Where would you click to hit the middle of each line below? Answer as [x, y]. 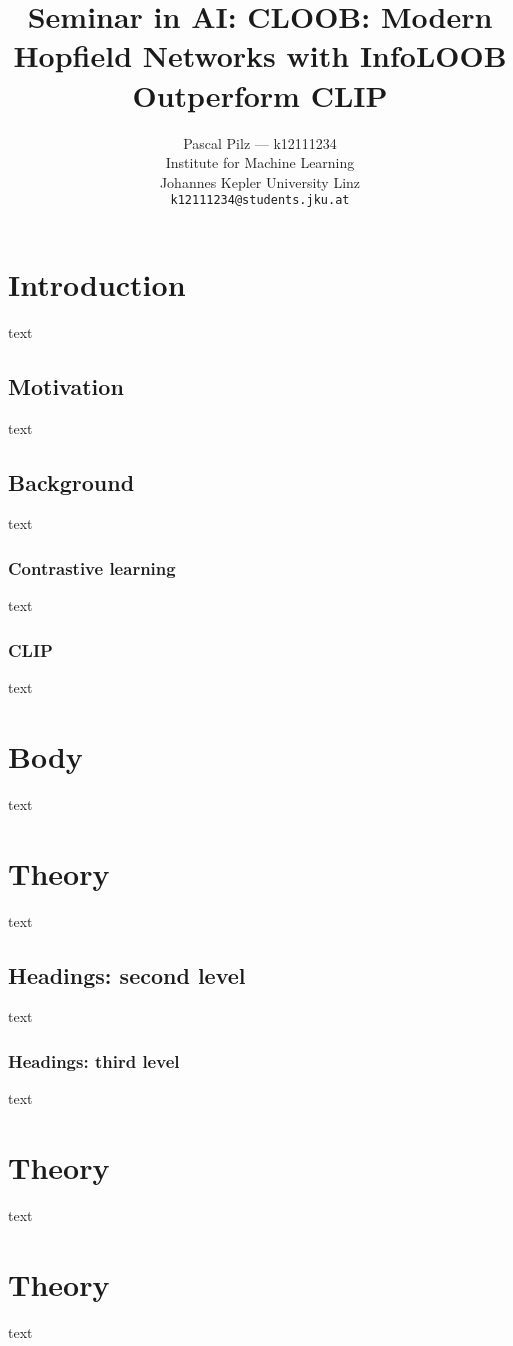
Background [71, 481]
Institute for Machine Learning [260, 162]
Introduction [97, 283]
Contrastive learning [92, 567]
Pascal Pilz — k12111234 [260, 142]
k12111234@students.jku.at [260, 200]
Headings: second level [127, 974]
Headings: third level [94, 1060]
